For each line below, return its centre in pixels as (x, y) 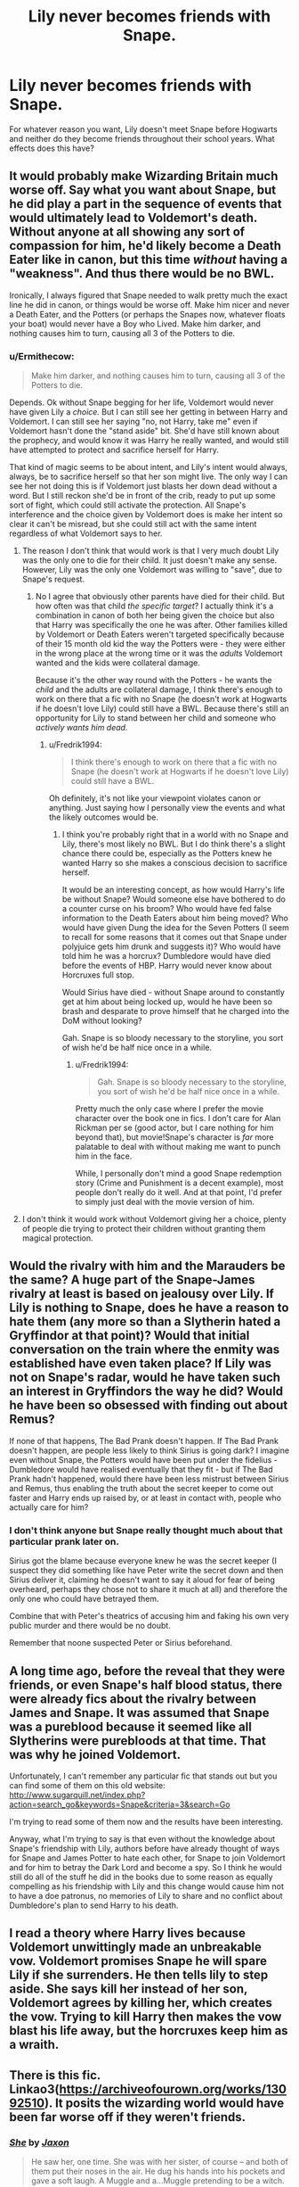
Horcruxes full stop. (98, 975)
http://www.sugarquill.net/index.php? (77, 1795)
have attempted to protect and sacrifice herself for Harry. (114, 450)
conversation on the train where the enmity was (145, 1350)
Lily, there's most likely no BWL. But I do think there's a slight (174, 844)
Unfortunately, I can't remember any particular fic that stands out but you (143, 1776)
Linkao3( (34, 2089)
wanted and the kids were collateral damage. (117, 663)
